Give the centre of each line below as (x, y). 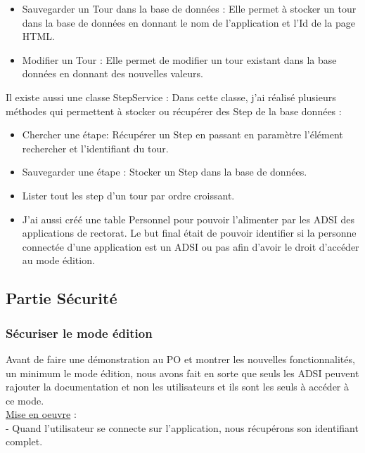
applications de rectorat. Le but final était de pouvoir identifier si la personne (189, 233)
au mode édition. (58, 260)
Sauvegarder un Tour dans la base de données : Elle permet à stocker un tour (189, 8)
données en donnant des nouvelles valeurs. (113, 73)
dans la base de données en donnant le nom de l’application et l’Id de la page (188, 22)
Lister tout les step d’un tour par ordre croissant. (128, 195)
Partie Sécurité (62, 298)
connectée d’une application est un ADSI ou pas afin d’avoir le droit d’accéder (191, 246)
